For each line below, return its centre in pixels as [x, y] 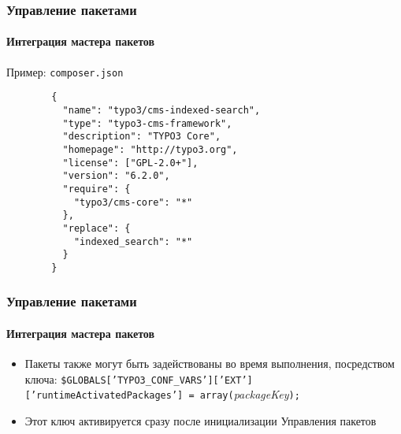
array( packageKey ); [250, 394]
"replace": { [97, 228]
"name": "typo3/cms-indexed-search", [162, 110]
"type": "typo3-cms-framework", [147, 123]
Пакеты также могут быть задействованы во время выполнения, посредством [210, 364]
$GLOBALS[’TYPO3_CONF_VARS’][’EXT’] [157, 380]
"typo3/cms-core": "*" [133, 202]
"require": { [97, 189]
